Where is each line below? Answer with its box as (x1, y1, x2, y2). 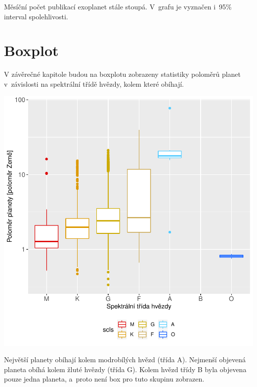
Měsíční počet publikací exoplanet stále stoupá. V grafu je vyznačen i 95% (4, 1, 232, 11)
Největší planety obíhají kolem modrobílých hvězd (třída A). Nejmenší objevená (4, 354, 246, 365)
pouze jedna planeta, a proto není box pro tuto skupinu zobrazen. (4, 374, 205, 384)
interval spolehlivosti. (4, 11, 68, 21)
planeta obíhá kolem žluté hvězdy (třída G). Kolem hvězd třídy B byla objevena (4, 364, 247, 374)
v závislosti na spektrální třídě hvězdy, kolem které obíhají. (4, 78, 184, 89)
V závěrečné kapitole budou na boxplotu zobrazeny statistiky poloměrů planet (4, 69, 241, 79)
